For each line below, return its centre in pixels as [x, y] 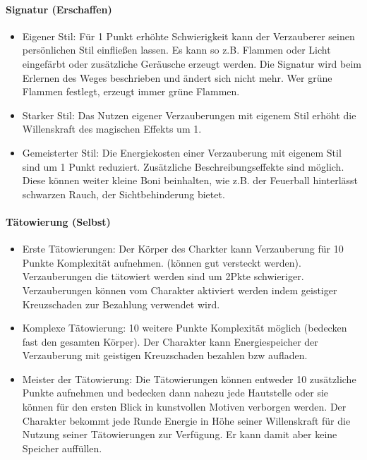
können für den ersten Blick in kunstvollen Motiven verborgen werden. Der [184, 407]
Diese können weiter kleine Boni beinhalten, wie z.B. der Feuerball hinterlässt [190, 180]
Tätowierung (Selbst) [58, 221]
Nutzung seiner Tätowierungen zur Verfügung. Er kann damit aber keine [180, 434]
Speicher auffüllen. [62, 448]
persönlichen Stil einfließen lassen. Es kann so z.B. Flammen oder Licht [176, 50]
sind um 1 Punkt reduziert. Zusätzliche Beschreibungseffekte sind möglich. [183, 166]
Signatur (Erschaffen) [59, 9]
